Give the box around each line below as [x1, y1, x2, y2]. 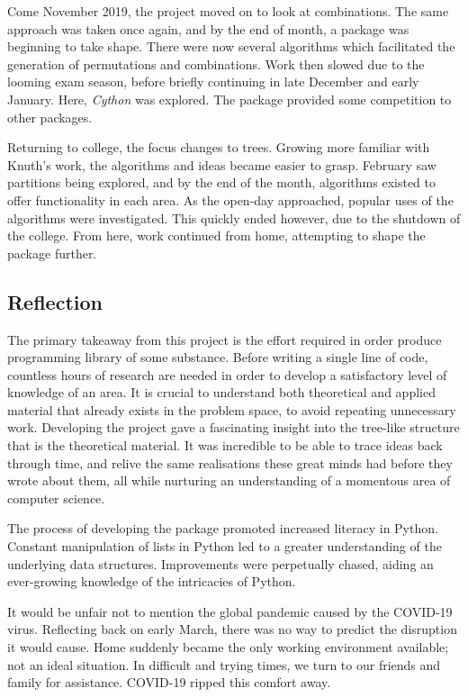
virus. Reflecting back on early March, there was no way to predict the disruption [7, 620, 457, 638]
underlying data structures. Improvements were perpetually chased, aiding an [7, 554, 434, 573]
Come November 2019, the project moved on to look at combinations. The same [7, 2, 449, 20]
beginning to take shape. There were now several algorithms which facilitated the [7, 37, 455, 56]
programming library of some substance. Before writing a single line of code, [7, 348, 428, 367]
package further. [7, 243, 97, 262]
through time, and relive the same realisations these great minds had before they [7, 453, 453, 472]
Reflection [7, 287, 103, 315]
